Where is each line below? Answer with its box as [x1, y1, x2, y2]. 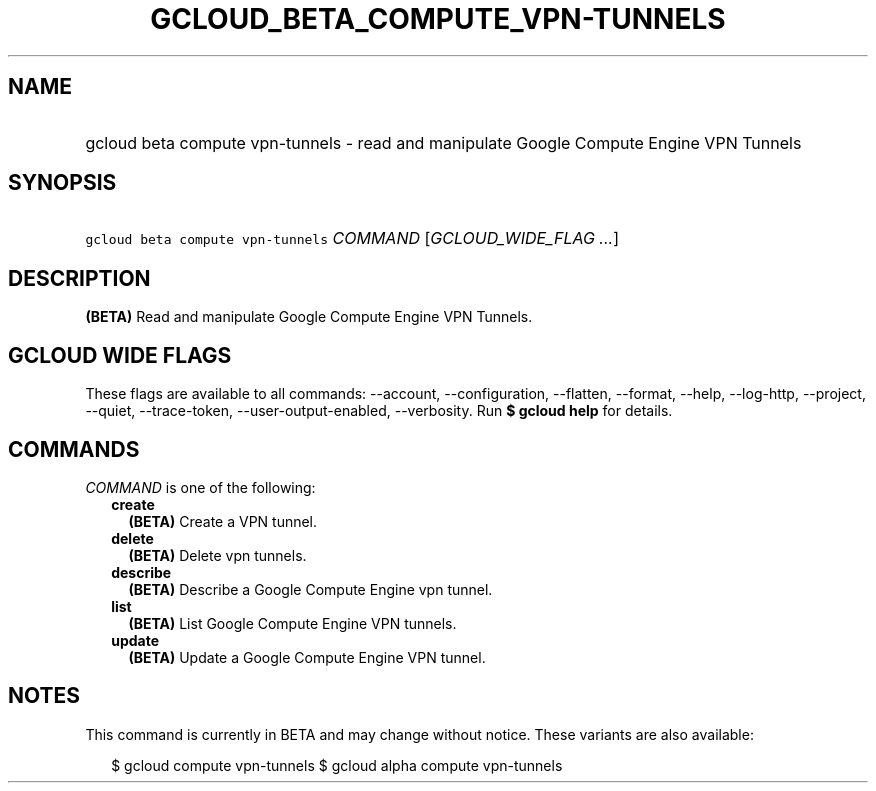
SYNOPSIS [8, 170, 117, 196]
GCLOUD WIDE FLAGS [8, 342, 232, 368]
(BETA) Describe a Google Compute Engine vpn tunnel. [128, 580, 493, 598]
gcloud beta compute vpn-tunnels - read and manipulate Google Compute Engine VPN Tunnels [85, 132, 802, 153]
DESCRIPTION [8, 265, 151, 291]
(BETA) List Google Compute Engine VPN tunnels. [128, 614, 457, 632]
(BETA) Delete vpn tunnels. [128, 546, 307, 564]
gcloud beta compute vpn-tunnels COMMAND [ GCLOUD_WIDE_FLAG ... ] [85, 228, 619, 249]
